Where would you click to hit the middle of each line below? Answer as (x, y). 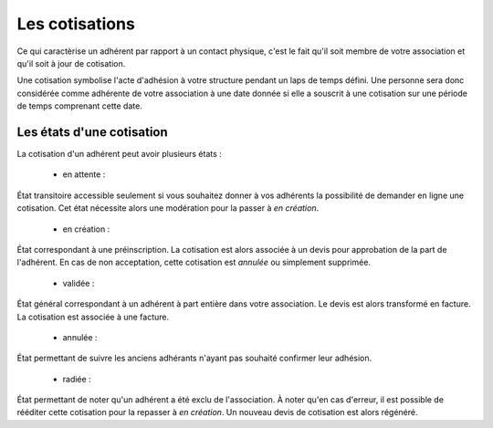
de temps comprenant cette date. (80, 106)
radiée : (77, 379)
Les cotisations (76, 24)
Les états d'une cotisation (92, 132)
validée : (79, 283)
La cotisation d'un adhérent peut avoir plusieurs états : (120, 154)
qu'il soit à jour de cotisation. (71, 63)
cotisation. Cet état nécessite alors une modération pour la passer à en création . (168, 208)
